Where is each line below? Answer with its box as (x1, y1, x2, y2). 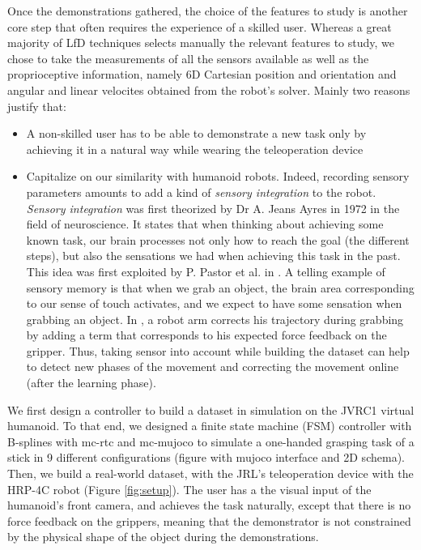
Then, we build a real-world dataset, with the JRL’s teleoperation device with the (7, 465, 414, 482)
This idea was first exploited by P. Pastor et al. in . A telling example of (26, 262, 385, 279)
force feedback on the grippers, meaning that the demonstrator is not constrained (7, 512, 411, 529)
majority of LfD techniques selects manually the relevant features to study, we (7, 34, 395, 51)
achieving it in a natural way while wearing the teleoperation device (26, 140, 364, 157)
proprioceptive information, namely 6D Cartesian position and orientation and (7, 66, 397, 83)
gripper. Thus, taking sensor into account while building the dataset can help (26, 342, 410, 359)
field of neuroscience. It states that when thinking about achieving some (26, 215, 384, 232)
